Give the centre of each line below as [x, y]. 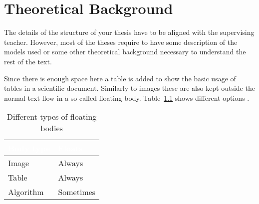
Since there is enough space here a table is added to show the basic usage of [120, 78]
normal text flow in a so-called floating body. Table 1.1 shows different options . [127, 98]
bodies [52, 128]
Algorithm [26, 192]
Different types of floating [52, 117]
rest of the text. [28, 61]
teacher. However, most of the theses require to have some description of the [121, 42]
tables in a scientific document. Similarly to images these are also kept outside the [129, 88]
